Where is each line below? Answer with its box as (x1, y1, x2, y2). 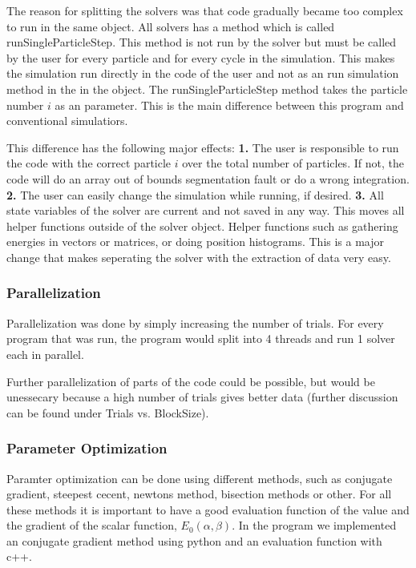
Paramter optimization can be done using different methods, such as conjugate (6, 469, 393, 486)
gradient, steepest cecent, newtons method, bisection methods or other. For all (6, 485, 392, 502)
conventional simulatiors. (6, 112, 128, 129)
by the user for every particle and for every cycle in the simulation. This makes (6, 49, 395, 66)
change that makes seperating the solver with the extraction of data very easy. (6, 248, 391, 265)
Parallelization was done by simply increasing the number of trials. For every (6, 314, 384, 331)
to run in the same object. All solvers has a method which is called (6, 18, 335, 34)
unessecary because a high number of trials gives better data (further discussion (6, 389, 398, 405)
